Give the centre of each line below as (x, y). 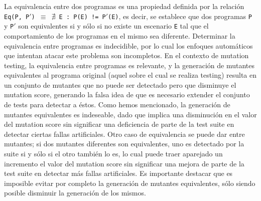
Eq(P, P (17, 17)
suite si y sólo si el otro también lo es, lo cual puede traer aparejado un (113, 154)
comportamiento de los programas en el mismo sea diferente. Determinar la (120, 35)
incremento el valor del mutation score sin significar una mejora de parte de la (124, 163)
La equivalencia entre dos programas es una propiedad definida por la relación (124, 6)
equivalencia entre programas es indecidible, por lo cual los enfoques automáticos (128, 45)
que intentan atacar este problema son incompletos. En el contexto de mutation (126, 55)
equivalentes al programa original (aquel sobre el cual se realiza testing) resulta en (130, 75)
